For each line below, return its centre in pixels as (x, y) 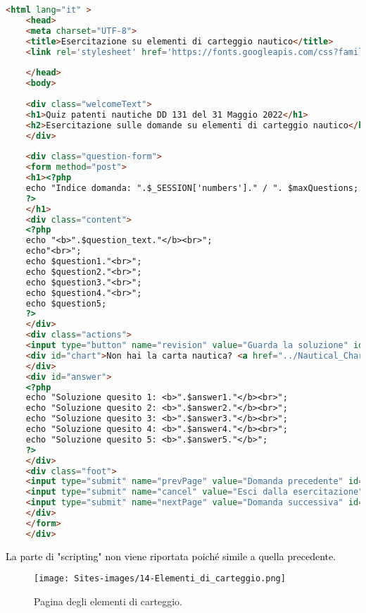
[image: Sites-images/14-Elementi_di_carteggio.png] (160, 579)
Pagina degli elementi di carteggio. (108, 601)
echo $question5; (66, 303)
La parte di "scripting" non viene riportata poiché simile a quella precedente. (171, 556)
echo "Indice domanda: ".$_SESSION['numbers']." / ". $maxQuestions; (192, 188)
